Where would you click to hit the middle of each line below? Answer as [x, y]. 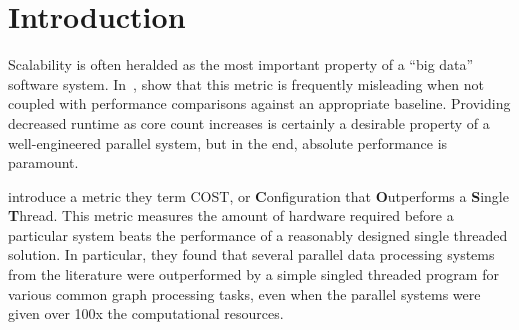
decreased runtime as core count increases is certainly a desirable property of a [249, 122]
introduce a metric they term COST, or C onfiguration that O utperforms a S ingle [258, 195]
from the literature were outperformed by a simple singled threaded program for [253, 274]
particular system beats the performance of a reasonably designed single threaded [258, 234]
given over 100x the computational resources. [146, 313]
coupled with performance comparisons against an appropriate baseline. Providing [259, 103]
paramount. [43, 162]
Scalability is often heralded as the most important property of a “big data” [241, 64]
